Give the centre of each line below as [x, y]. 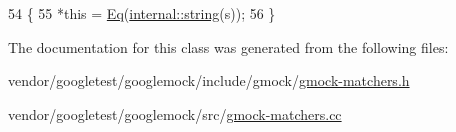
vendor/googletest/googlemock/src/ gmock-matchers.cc [175, 113]
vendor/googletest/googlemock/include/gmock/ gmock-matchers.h [209, 80]
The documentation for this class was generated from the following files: [228, 46]
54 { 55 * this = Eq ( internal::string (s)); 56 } [142, 13]
